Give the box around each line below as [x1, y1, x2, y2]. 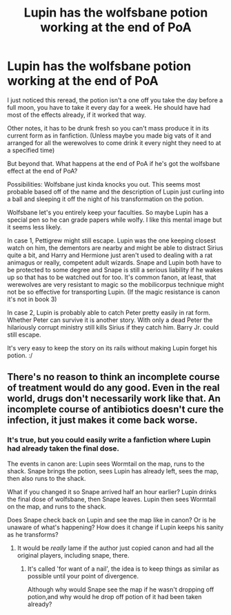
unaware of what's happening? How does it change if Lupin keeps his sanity [7, 523, 224, 531]
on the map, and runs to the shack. [7, 502, 106, 511]
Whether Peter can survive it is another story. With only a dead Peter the [7, 316, 213, 324]
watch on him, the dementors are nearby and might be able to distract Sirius [7, 243, 223, 252]
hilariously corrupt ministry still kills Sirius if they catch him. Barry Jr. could [7, 323, 219, 331]
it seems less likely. [7, 223, 62, 231]
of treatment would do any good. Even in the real [7, 382, 220, 394]
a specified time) [7, 146, 55, 154]
